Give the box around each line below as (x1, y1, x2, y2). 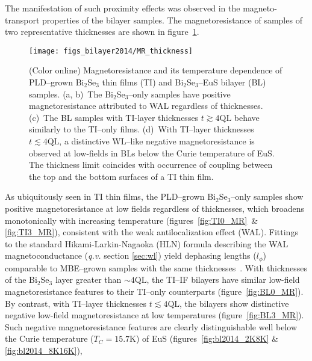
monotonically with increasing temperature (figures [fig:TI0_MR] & (5, 214, 258, 226)
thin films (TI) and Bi (102, 76, 184, 88)
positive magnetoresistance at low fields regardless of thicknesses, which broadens (5, 202, 305, 214)
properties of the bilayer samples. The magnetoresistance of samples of (42, 13, 302, 26)
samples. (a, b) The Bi (29, 87, 113, 100)
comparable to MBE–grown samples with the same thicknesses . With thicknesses (5, 261, 307, 274)
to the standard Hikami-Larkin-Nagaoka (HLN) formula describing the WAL (5, 237, 289, 250)
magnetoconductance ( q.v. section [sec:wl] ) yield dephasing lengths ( (5, 249, 257, 262)
